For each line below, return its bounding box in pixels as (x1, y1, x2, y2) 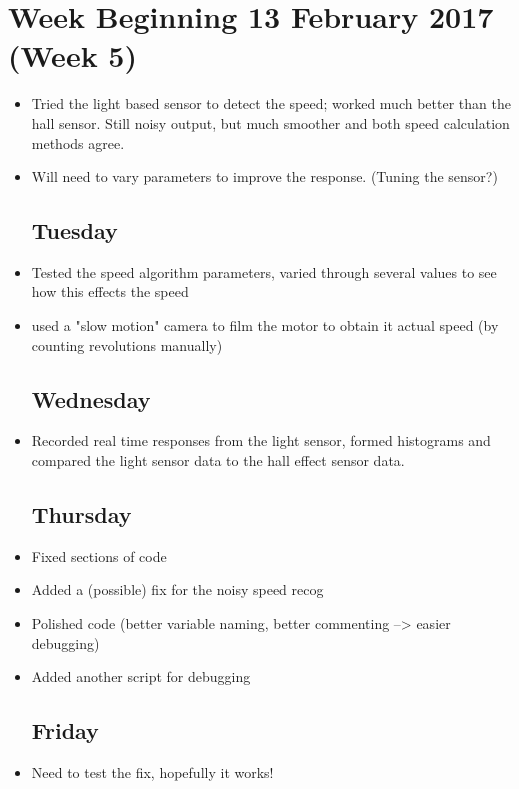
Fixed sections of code (31, 545, 167, 566)
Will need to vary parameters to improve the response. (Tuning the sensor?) (31, 166, 498, 187)
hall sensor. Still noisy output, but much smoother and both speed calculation (31, 112, 510, 133)
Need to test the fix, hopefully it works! (31, 762, 274, 783)
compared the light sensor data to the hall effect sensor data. (31, 450, 405, 471)
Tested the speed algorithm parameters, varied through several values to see (31, 261, 497, 282)
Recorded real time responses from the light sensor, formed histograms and (31, 430, 491, 451)
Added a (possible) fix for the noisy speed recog (31, 579, 324, 600)
